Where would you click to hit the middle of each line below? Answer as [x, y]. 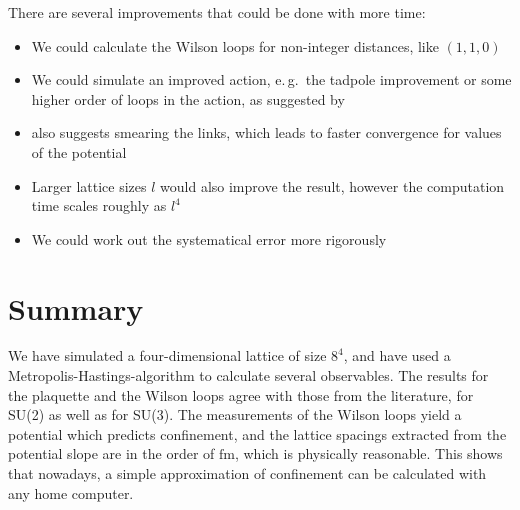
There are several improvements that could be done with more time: [217, 12]
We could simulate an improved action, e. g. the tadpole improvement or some [271, 79]
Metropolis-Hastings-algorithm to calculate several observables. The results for [248, 375]
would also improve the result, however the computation [332, 185]
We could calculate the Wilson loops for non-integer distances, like [235, 45]
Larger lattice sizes [89, 185]
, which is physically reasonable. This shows [368, 453]
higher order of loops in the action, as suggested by [188, 98]
